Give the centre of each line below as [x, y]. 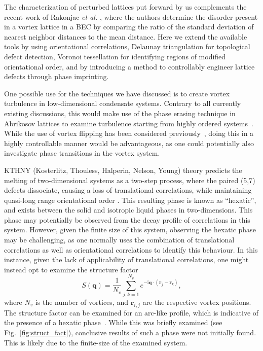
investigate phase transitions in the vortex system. [82, 153]
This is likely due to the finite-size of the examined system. [96, 342]
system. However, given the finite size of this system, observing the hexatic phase [130, 230]
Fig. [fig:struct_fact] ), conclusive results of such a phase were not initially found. [130, 332]
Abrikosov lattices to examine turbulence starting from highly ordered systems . [129, 123]
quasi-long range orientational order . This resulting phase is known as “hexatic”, [130, 200]
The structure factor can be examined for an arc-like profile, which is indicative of [131, 312]
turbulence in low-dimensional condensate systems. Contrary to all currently [123, 103]
